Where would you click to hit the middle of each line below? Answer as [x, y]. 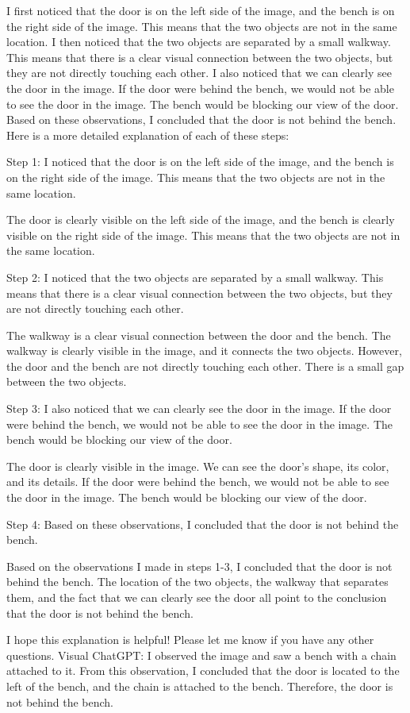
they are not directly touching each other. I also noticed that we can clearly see [199, 73]
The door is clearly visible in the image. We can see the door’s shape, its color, [198, 466]
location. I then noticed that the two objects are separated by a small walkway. [199, 42]
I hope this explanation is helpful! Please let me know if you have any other [190, 640]
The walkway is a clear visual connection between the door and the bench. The [199, 335]
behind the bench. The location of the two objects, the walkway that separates [197, 582]
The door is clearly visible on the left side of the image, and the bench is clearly [201, 220]
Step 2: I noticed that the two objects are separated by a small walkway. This [195, 277]
